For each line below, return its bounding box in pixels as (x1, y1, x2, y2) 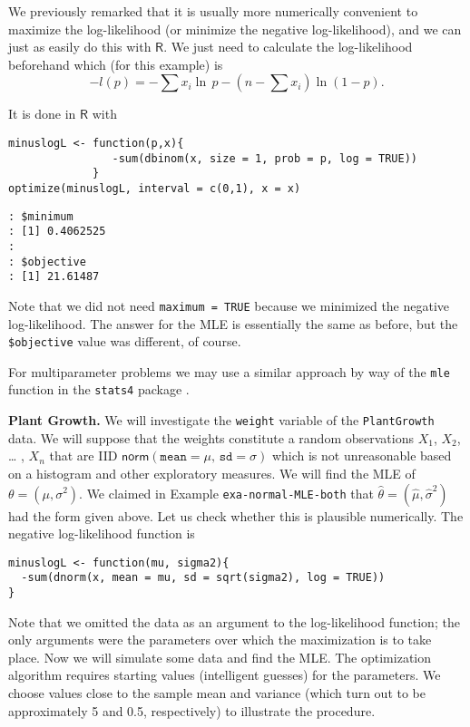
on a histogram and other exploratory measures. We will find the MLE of (8, 463, 416, 482)
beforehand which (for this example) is (8, 54, 223, 73)
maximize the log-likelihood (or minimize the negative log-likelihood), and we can (8, 19, 462, 38)
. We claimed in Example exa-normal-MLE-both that (79, 483, 374, 502)
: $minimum (8, 209, 73, 223)
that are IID (49, 446, 118, 465)
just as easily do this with (8, 37, 152, 56)
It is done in (8, 104, 76, 123)
